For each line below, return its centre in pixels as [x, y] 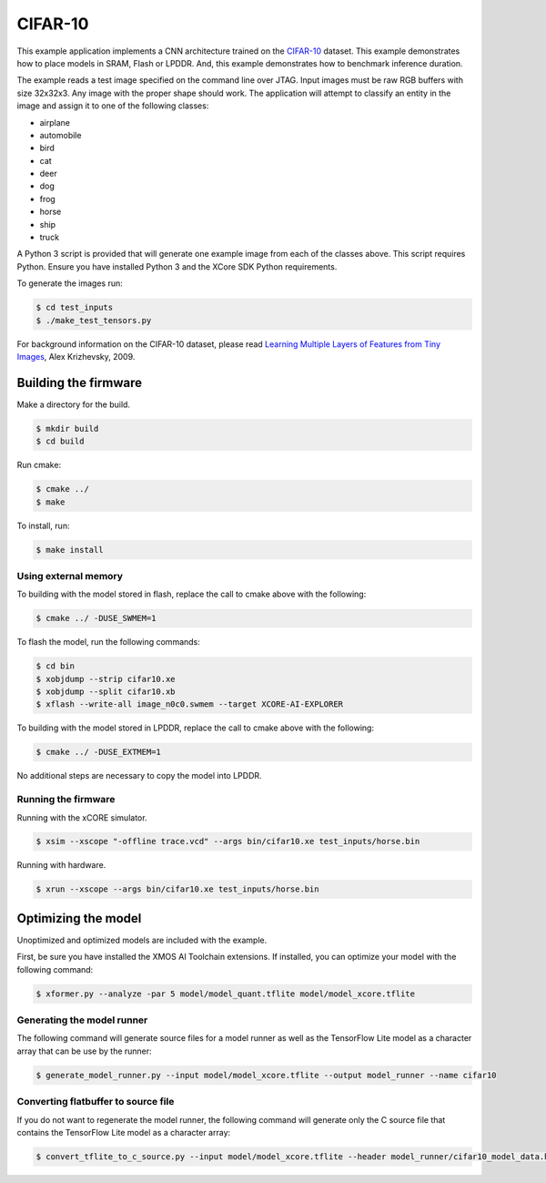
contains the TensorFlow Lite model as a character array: [124, 1132]
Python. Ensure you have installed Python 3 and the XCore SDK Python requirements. [177, 266]
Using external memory [70, 576]
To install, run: [43, 525]
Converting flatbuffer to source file [96, 1102]
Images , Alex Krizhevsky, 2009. [76, 356]
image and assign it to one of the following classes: [113, 106]
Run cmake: [39, 465]
